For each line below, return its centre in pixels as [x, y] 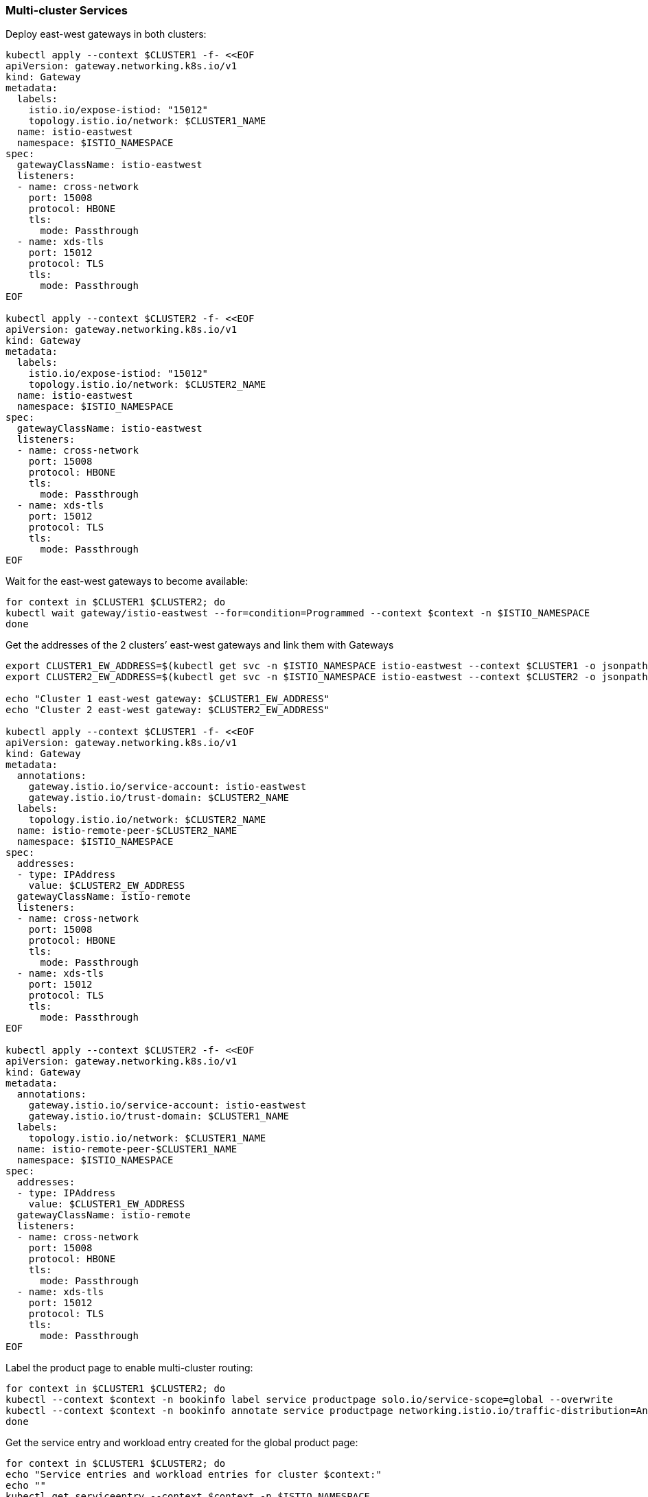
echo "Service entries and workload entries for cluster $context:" [194, 1475]
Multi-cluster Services [67, 10]
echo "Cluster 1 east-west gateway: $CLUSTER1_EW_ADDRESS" [168, 699]
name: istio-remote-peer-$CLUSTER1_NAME [127, 1149]
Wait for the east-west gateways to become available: [127, 581]
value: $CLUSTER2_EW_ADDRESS [107, 886]
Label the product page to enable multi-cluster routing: [129, 1368]
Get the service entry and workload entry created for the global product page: [182, 1443]
